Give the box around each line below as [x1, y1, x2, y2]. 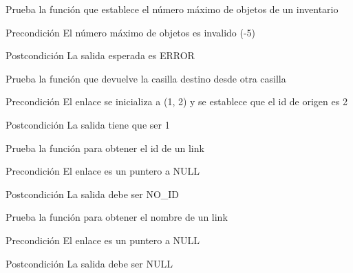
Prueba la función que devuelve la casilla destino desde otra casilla [6, 71, 286, 85]
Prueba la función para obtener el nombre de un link [6, 210, 228, 224]
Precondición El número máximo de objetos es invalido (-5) [6, 25, 256, 39]
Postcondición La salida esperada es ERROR [6, 48, 195, 63]
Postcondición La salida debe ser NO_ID [6, 186, 180, 201]
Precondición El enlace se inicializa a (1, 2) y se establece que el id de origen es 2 [6, 94, 347, 109]
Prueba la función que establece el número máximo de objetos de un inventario [6, 2, 339, 16]
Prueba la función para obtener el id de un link [6, 140, 204, 155]
